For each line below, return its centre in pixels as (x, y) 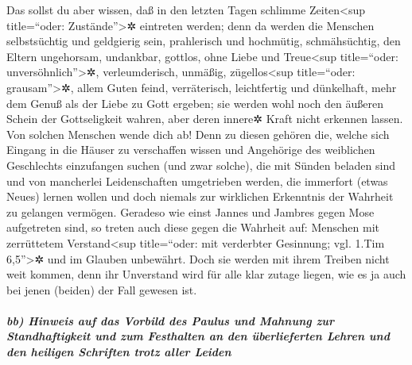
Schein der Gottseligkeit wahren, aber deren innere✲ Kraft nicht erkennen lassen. (205, 119)
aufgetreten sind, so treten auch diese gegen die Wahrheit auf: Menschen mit (193, 227)
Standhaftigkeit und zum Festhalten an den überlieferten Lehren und (198, 336)
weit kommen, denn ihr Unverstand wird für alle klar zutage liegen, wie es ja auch (206, 274)
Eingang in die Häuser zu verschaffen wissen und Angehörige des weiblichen (191, 150)
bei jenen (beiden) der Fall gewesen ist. (102, 289)
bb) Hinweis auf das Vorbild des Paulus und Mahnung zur (171, 320)
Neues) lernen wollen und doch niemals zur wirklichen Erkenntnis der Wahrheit (200, 196)
